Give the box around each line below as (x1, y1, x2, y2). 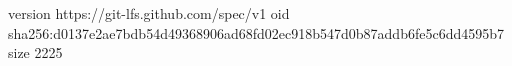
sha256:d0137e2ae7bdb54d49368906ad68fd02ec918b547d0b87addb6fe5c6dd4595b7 (8, 22, 504, 43)
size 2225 (8, 42, 63, 63)
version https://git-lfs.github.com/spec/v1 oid (8, 3, 290, 23)
